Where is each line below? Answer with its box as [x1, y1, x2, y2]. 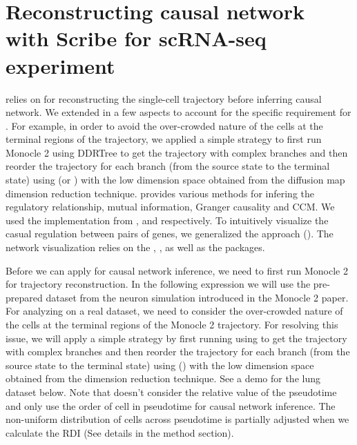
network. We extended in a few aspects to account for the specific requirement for [6, 105, 351, 119]
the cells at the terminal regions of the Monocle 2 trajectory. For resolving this [6, 317, 338, 331]
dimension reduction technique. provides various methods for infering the [6, 186, 314, 200]
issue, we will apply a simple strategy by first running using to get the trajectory [6, 330, 347, 345]
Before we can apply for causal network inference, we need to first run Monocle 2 [6, 263, 348, 277]
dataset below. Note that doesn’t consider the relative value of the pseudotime [6, 384, 337, 399]
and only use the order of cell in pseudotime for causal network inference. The [6, 398, 336, 413]
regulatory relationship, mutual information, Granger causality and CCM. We [6, 199, 335, 214]
